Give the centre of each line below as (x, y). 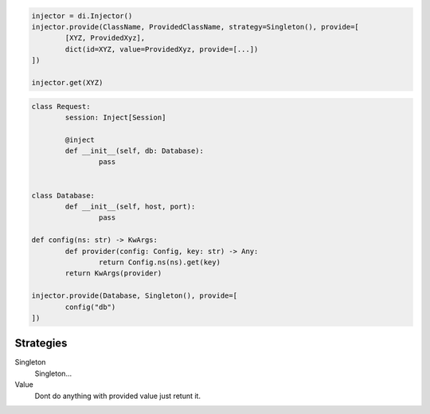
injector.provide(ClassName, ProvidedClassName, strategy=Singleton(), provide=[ (195, 27)
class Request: (61, 106)
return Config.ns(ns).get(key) (159, 262)
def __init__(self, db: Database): (135, 151)
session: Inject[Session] (115, 117)
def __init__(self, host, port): (130, 207)
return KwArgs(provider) (113, 273)
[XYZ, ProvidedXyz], (105, 38)
